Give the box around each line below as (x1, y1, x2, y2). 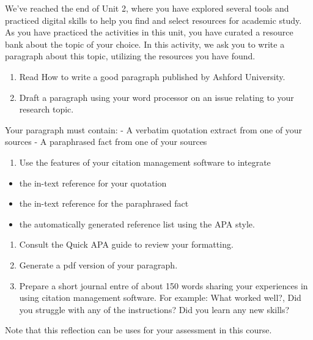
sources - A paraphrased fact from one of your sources (5, 135, 207, 148)
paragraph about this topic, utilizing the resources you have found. (5, 50, 256, 62)
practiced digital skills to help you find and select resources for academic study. (5, 13, 302, 26)
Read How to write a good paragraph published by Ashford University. (19, 70, 285, 83)
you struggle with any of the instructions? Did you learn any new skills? (19, 303, 290, 316)
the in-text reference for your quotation (19, 176, 167, 189)
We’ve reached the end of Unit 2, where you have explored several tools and (5, 2, 289, 14)
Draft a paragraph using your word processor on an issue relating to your (19, 91, 294, 103)
